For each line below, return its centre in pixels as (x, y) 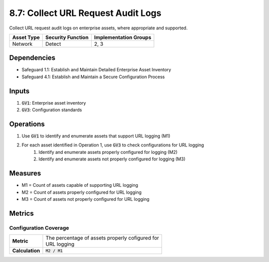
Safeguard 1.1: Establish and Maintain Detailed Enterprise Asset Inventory (96, 70)
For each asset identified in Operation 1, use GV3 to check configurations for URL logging (113, 145)
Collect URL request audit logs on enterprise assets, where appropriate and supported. (98, 28)
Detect (53, 44)
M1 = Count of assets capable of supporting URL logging (80, 185)
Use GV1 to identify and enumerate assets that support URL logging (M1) (96, 136)
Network (22, 44)
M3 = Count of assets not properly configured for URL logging (85, 199)
